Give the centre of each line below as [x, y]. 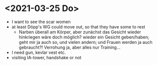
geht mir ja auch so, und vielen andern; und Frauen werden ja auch [86, 42]
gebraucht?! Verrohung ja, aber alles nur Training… [70, 47]
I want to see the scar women [41, 22]
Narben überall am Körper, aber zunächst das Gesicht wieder [80, 32]
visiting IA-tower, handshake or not [47, 57]
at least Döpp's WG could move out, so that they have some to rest [78, 26]
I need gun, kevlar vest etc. [39, 52]
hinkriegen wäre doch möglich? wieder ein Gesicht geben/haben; [84, 37]
